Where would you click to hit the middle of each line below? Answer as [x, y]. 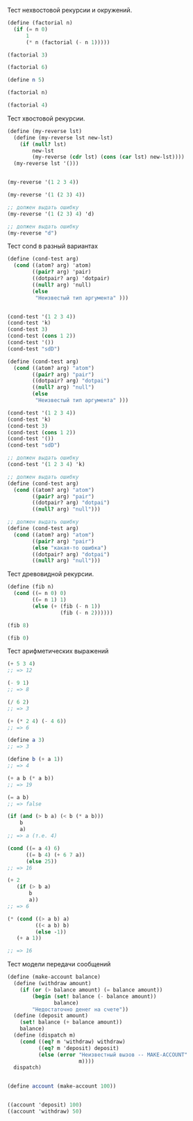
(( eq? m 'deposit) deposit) [78, 1048]
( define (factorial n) [40, 23]
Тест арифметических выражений [58, 651]
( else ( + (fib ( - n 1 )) [66, 606]
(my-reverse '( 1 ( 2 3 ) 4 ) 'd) [51, 214]
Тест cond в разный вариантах [53, 246]
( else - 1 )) [51, 932]
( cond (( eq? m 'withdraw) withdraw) [73, 1042]
